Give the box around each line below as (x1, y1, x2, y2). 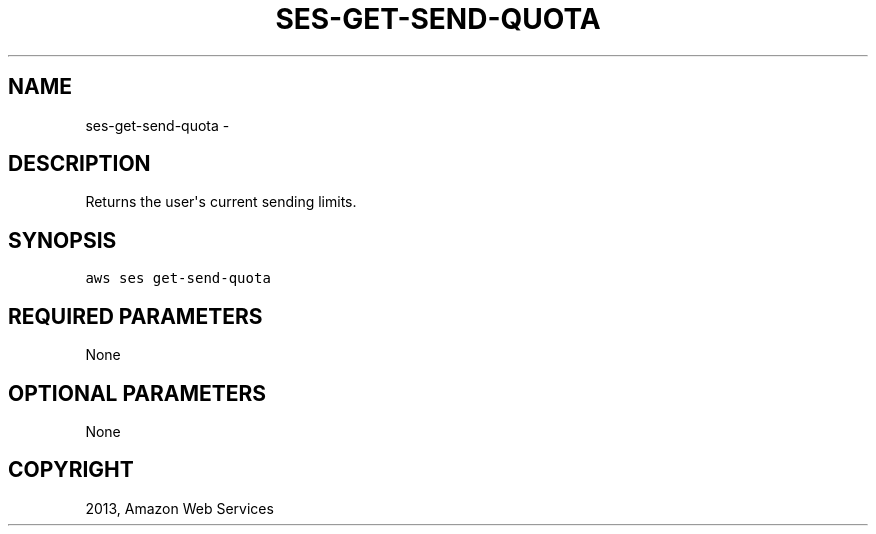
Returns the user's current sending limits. (85, 193, 357, 211)
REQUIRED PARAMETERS (8, 303, 263, 329)
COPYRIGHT (8, 457, 134, 483)
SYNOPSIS (8, 227, 117, 253)
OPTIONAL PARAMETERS (8, 380, 267, 406)
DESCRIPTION (8, 151, 151, 177)
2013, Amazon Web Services (85, 499, 274, 517)
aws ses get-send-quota (85, 270, 271, 287)
